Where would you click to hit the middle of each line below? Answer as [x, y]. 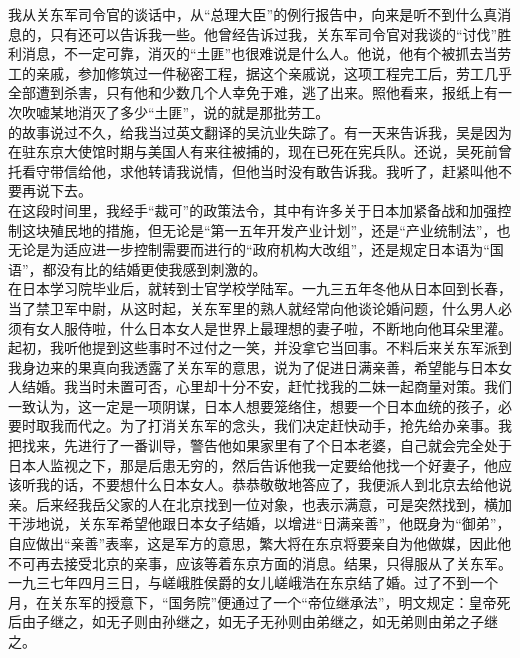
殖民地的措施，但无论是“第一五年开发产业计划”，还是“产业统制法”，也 [280, 229]
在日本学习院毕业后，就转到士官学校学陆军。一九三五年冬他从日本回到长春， [260, 288]
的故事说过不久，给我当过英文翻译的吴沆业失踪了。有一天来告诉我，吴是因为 [260, 131]
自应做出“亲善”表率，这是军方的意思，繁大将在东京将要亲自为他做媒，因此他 [260, 543]
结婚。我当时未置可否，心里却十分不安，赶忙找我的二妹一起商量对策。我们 [266, 386]
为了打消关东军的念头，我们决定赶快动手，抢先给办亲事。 [308, 425]
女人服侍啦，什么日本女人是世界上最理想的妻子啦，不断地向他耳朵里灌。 [273, 327]
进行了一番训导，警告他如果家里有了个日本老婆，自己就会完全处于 [294, 445]
